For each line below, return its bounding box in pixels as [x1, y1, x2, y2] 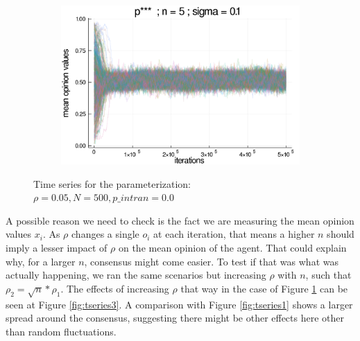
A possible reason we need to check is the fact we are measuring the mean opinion [6, 213, 354, 227]
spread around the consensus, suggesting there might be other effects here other [6, 311, 345, 325]
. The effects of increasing [60, 281, 169, 295]
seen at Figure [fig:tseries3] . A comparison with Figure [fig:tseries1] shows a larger [6, 297, 353, 311]
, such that [305, 268, 352, 282]
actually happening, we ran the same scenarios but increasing [6, 268, 266, 282]
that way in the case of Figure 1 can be [180, 281, 348, 295]
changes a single [71, 227, 139, 241]
